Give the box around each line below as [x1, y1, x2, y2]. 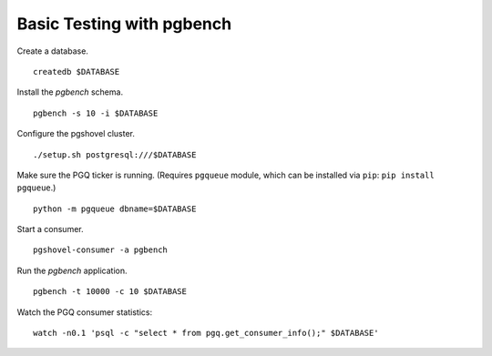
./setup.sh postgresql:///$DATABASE [33, 149, 197, 159]
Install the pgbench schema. [16, 86, 123, 97]
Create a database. [16, 46, 88, 56]
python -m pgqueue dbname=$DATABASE [33, 203, 197, 214]
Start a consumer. [16, 224, 84, 235]
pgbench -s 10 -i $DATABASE [33, 107, 159, 118]
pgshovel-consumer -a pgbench [33, 245, 169, 255]
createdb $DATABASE [33, 66, 120, 76]
